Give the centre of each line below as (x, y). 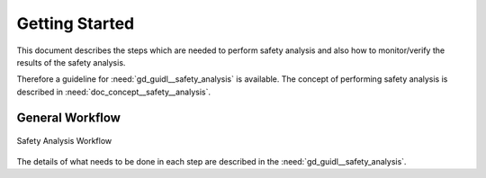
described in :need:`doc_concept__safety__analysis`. (114, 92)
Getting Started (76, 23)
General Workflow (69, 117)
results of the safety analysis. (71, 62)
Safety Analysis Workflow (64, 141)
